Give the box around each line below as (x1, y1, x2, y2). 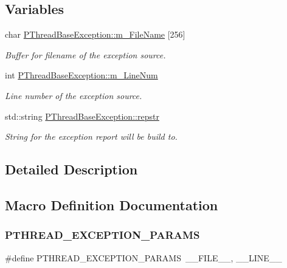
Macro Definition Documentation (5, 195, 218, 214)
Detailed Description (5, 160, 138, 179)
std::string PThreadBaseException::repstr (5, 109, 159, 122)
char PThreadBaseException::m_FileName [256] (5, 28, 185, 41)
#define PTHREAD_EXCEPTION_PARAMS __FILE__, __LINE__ (5, 251, 282, 264)
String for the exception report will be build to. (5, 130, 178, 143)
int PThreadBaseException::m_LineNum (5, 69, 158, 81)
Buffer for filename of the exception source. (5, 48, 166, 61)
